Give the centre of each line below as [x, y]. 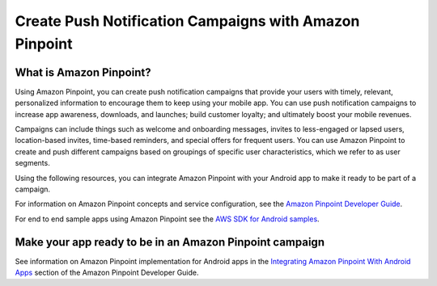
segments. [32, 163]
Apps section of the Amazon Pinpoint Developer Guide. [107, 273]
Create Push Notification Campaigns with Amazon [187, 21]
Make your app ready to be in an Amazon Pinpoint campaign [170, 242]
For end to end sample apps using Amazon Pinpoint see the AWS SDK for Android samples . [167, 219]
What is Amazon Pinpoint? [83, 72]
